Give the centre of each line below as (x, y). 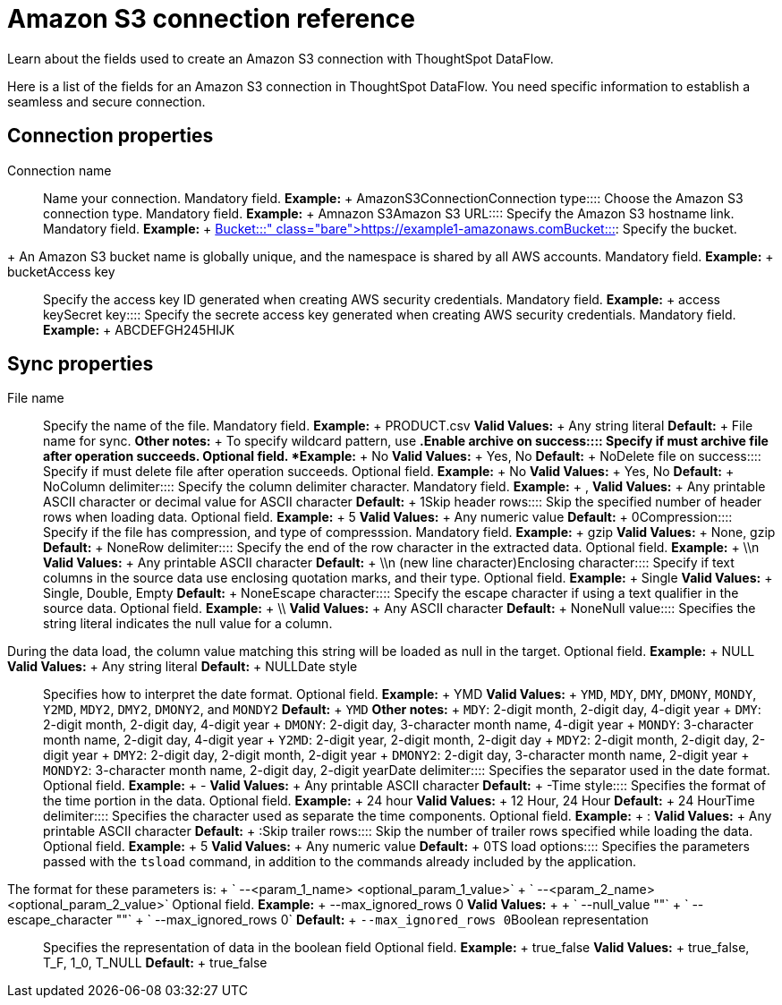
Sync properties (81, 364)
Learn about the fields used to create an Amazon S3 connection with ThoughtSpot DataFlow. (280, 58)
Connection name (59, 170)
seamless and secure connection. (106, 101)
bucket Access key (61, 271)
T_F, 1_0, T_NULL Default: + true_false (155, 963)
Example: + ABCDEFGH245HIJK (139, 329)
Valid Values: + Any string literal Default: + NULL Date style (183, 667)
